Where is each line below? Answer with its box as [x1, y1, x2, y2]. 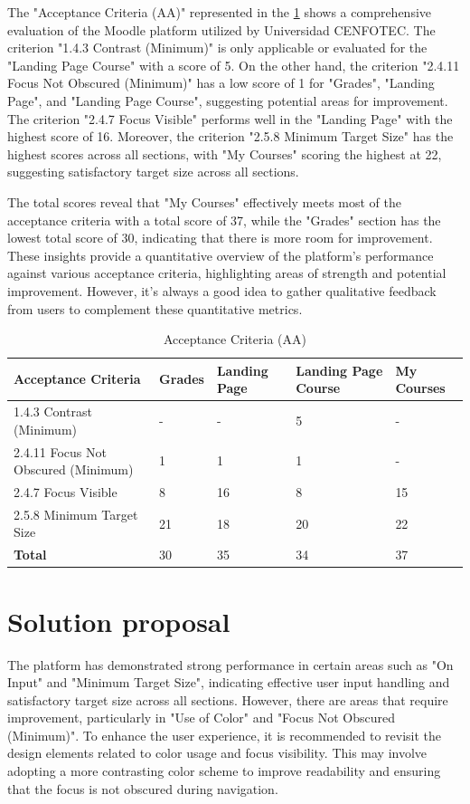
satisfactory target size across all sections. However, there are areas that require [7, 690, 448, 709]
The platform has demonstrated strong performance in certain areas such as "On [7, 655, 454, 674]
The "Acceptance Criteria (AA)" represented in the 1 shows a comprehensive [7, 3, 432, 21]
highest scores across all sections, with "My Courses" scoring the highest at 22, [7, 144, 442, 163]
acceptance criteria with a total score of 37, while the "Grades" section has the [7, 210, 441, 229]
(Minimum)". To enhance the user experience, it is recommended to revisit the [7, 725, 442, 744]
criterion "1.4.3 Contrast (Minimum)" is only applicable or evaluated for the [7, 38, 428, 57]
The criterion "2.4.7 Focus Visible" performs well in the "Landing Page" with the [7, 109, 453, 128]
